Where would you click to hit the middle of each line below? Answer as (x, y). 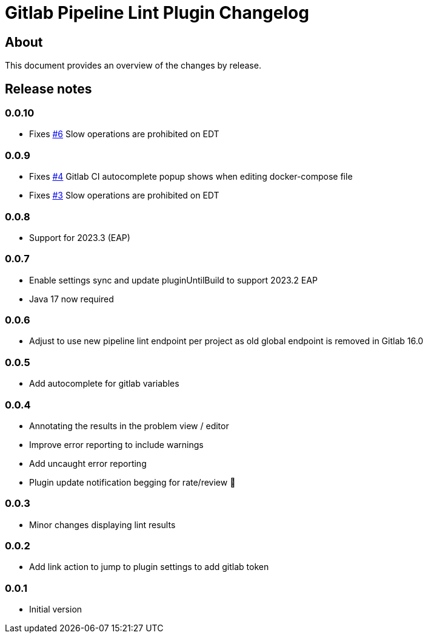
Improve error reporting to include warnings (116, 444)
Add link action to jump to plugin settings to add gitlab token (149, 567)
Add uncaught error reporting (88, 463)
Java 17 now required (72, 299)
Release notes (48, 89)
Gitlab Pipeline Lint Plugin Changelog (157, 13)
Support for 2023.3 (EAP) (80, 237)
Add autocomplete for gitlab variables (104, 384)
